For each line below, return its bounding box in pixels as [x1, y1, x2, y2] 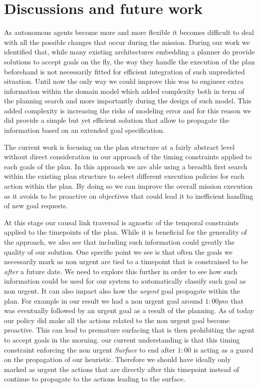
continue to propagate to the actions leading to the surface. [4, 374, 186, 384]
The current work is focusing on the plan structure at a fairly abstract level [4, 141, 235, 152]
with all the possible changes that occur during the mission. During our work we [4, 36, 250, 47]
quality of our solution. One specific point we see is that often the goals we [4, 246, 233, 257]
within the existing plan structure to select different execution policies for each [4, 171, 245, 181]
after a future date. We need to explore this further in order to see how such [4, 266, 238, 276]
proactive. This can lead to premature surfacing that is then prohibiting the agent [4, 325, 255, 335]
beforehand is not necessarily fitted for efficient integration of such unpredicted [4, 66, 245, 76]
